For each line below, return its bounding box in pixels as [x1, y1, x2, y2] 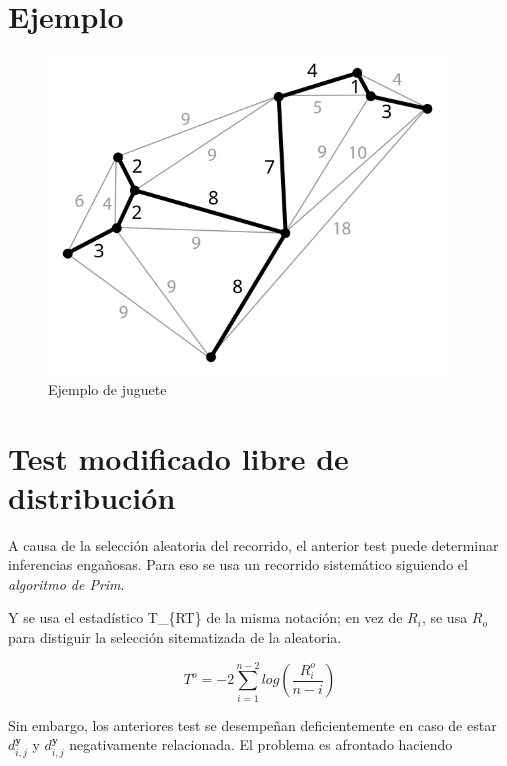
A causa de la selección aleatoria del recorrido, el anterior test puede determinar [8, 534, 499, 555]
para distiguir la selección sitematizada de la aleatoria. [8, 627, 342, 647]
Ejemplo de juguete [48, 378, 167, 399]
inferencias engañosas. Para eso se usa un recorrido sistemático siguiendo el [8, 554, 468, 575]
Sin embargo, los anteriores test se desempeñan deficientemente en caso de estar [8, 714, 497, 735]
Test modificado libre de [8, 437, 349, 478]
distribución [8, 476, 176, 517]
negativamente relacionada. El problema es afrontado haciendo [69, 734, 453, 755]
